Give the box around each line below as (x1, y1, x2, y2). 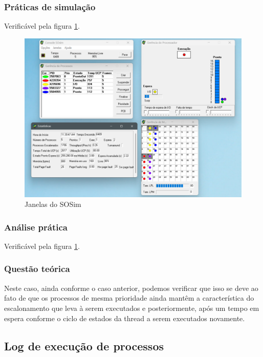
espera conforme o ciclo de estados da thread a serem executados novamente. (4, 312, 245, 323)
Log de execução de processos (4, 338, 164, 353)
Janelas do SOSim (25, 199, 81, 209)
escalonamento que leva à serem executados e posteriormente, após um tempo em (4, 302, 259, 313)
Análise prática (4, 220, 68, 233)
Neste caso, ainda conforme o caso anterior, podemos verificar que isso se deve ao (4, 282, 258, 293)
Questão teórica (4, 262, 70, 275)
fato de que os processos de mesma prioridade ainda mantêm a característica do (4, 292, 254, 303)
